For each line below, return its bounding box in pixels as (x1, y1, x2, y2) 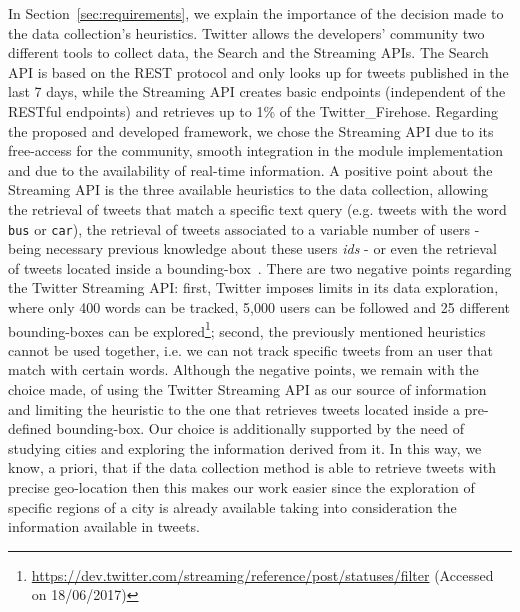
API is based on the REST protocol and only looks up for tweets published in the (8, 61, 509, 82)
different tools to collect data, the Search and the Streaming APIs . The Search (8, 42, 489, 63)
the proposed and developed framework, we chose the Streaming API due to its (8, 120, 494, 141)
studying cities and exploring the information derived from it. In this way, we (8, 437, 482, 458)
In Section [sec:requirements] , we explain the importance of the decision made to (8, 3, 504, 23)
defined (8, 418, 52, 439)
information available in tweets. (8, 516, 200, 537)
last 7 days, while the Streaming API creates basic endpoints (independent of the (8, 81, 506, 102)
